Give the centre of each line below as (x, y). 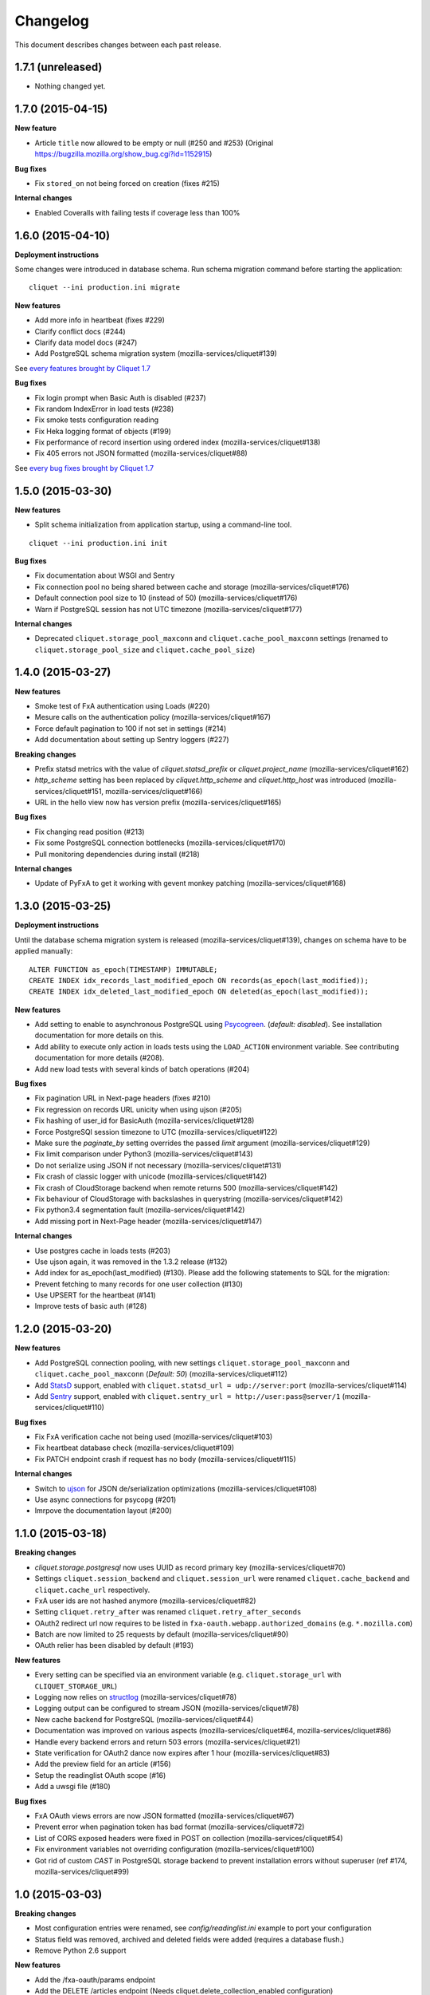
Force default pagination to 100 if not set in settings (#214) (131, 728)
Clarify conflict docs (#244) (80, 331)
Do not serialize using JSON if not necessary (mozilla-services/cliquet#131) (158, 1165)
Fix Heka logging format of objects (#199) (103, 431)
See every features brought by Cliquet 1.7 (83, 368)
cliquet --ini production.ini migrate (105, 288)
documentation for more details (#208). (100, 1058)
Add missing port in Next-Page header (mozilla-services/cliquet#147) (149, 1221)
